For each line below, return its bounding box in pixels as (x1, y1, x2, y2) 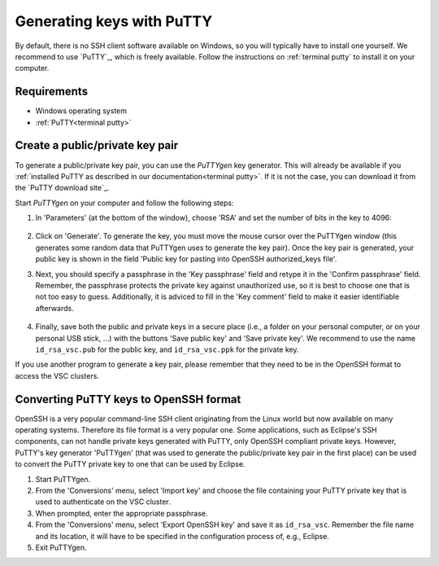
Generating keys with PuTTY (15, 12, 213, 30)
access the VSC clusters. (15, 371, 99, 380)
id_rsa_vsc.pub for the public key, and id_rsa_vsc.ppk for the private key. (35, 344, 299, 354)
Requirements (15, 85, 89, 99)
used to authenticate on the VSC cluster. (35, 497, 171, 507)
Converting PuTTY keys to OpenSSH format (15, 392, 241, 406)
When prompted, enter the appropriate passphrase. (35, 508, 208, 518)
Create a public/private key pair (15, 138, 179, 152)
